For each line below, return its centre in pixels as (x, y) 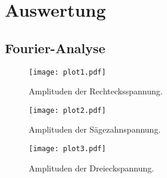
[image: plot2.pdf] (67, 110)
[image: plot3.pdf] (67, 149)
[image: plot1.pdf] (67, 72)
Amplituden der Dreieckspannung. (92, 168)
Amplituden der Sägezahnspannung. (95, 129)
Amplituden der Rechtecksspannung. (96, 91)
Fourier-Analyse (55, 47)
